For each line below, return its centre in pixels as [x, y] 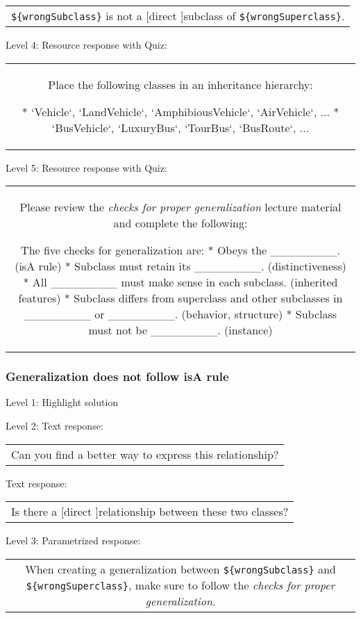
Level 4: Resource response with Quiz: [86, 44]
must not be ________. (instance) [180, 330]
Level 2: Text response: [54, 425]
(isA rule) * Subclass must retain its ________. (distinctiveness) [180, 266]
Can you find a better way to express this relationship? [145, 454]
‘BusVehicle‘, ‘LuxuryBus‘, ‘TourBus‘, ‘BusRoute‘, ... [180, 127]
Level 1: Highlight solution [62, 402]
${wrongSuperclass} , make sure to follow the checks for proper [180, 585]
